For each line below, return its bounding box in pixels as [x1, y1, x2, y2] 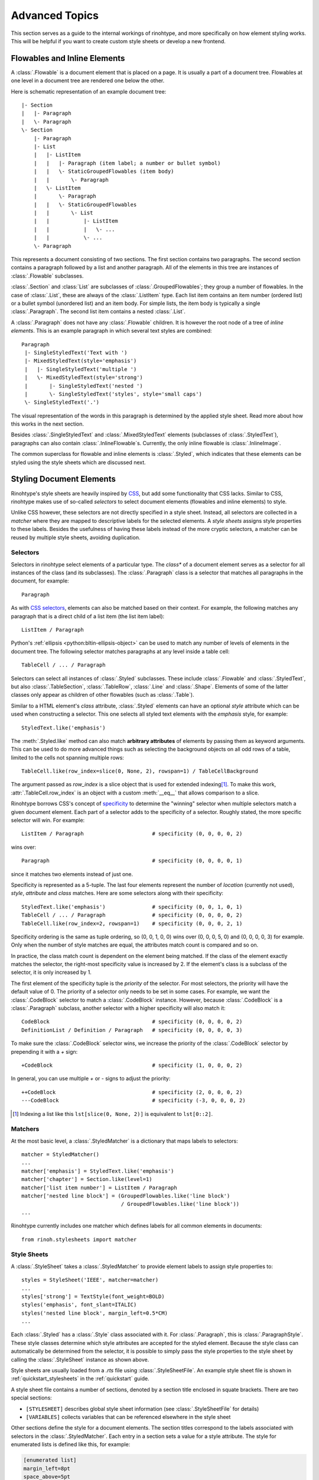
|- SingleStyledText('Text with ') [24, 349, 128, 356]
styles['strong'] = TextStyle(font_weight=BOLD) [21, 1293, 165, 1299]
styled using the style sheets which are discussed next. [11, 459, 146, 466]
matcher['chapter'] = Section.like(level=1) [21, 1176, 153, 1183]
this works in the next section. [11, 420, 84, 427]
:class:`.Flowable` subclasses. [11, 272, 84, 279]
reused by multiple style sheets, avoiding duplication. [11, 533, 141, 541]
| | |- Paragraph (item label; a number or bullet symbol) [33, 160, 221, 166]
